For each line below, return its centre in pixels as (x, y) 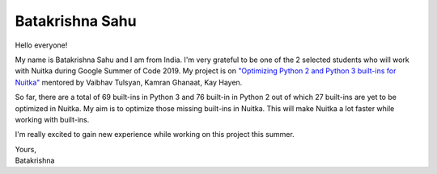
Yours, (25, 149)
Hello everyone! (41, 45)
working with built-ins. (52, 119)
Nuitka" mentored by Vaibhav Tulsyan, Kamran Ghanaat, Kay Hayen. (129, 82)
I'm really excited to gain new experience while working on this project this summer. (155, 135)
